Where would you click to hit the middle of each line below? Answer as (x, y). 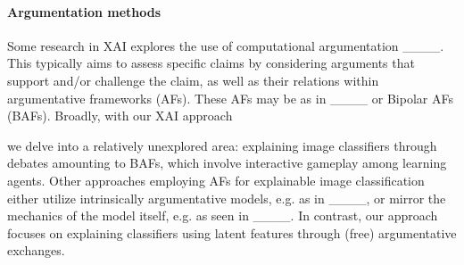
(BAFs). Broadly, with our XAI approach (120, 116)
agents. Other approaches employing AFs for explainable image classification (216, 180)
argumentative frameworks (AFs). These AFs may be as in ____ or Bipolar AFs (230, 98)
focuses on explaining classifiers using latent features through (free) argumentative (232, 232)
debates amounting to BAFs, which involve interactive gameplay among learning (227, 163)
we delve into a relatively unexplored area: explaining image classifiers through (222, 145)
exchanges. (36, 250)
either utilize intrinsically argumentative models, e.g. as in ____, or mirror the (227, 198)
